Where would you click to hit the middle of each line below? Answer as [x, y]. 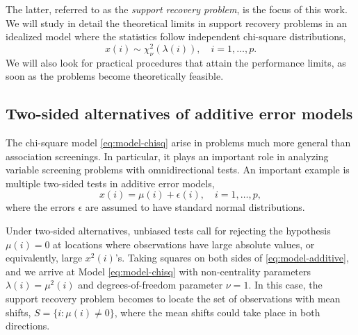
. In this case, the [285, 285]
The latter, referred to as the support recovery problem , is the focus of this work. [177, 9]
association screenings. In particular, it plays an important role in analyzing [167, 156]
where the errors [40, 207]
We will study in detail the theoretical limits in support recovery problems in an [177, 23]
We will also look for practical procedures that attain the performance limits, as [176, 62]
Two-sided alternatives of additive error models [179, 113]
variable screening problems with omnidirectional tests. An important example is [178, 170]
